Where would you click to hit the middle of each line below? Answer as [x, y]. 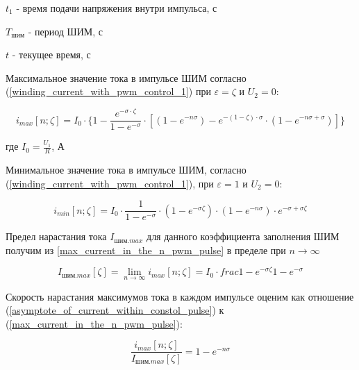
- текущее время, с [51, 54]
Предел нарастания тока [56, 236]
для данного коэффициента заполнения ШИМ [243, 236]
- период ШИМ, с [65, 31]
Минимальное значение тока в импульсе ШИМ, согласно [126, 169]
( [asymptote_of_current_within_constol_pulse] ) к [115, 310]
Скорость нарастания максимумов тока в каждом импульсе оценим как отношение [180, 296]
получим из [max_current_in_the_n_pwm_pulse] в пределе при [146, 250]
